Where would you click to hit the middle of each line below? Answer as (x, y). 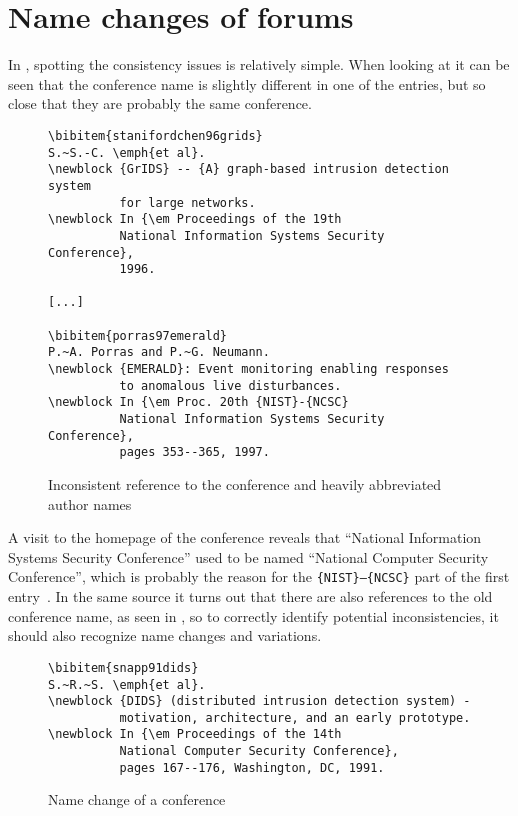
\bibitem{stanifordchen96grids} (155, 135)
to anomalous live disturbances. (230, 385)
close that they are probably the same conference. (160, 103)
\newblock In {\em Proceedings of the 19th (195, 219)
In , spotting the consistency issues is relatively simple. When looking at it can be (259, 64)
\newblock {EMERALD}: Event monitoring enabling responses (248, 369)
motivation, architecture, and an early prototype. (295, 717)
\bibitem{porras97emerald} (137, 335)
